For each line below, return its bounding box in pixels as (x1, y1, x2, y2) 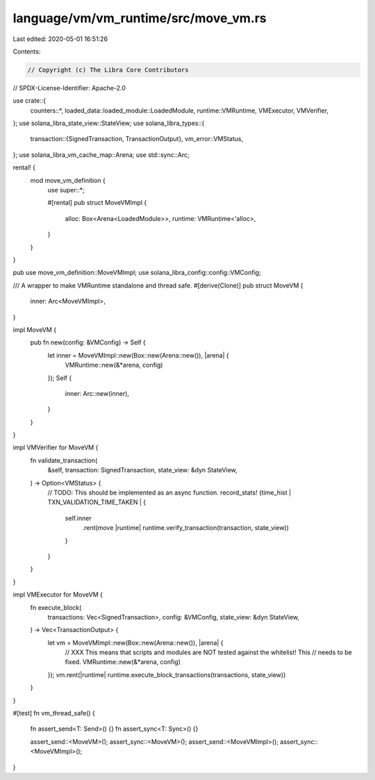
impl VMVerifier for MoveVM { (12, 443, 99, 451)
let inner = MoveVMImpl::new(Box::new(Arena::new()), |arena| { (47, 351, 229, 359)
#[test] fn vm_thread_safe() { (12, 709, 95, 717)
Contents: (12, 47, 41, 56)
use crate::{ (12, 97, 47, 105)
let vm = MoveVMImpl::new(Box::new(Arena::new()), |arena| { (47, 638, 224, 647)
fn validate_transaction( (30, 456, 98, 465)
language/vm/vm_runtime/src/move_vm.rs (12, 10, 267, 26)
